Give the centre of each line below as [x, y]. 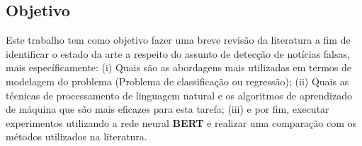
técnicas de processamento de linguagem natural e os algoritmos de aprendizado [179, 95]
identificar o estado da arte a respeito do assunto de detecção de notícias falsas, [178, 53]
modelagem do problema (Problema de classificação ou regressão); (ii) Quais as [177, 81]
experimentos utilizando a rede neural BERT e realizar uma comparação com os [181, 122]
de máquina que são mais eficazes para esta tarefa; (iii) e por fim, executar [168, 109]
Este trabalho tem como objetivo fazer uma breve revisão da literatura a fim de [178, 40]
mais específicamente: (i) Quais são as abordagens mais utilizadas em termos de [179, 67]
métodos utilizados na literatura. [77, 136]
